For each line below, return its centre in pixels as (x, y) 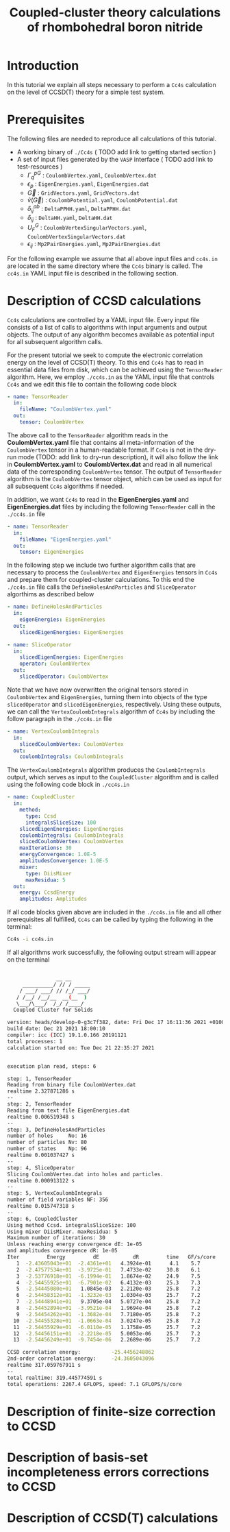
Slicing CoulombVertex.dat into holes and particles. (86, 1174)
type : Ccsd (41, 816)
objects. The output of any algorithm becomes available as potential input (111, 335)
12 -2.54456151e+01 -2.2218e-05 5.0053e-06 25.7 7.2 (107, 1334)
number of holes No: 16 (47, 1136)
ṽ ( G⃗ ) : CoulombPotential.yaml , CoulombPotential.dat (102, 200)
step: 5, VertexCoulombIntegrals (55, 1193)
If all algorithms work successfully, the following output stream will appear (112, 952)
